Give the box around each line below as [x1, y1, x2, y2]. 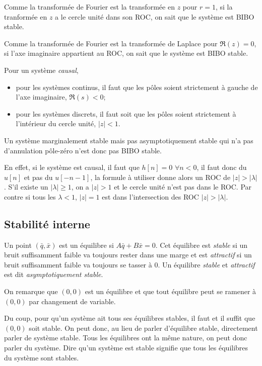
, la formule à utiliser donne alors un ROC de [90, 171, 231, 182]
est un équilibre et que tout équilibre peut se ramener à [85, 286, 256, 297]
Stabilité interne [4, 216, 90, 231]
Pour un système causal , [4, 64, 79, 75]
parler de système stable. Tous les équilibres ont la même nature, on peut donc [4, 332, 247, 343]
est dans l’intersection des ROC [102, 191, 199, 202]
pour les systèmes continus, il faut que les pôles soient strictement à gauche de [16, 81, 258, 92]
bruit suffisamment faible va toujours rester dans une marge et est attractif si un [4, 249, 252, 260]
